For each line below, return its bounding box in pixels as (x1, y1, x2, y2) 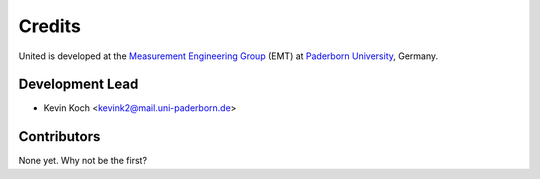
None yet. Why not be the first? (18, 155, 148, 167)
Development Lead (18, 76, 139, 93)
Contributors (18, 128, 101, 145)
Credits (18, 15, 82, 37)
